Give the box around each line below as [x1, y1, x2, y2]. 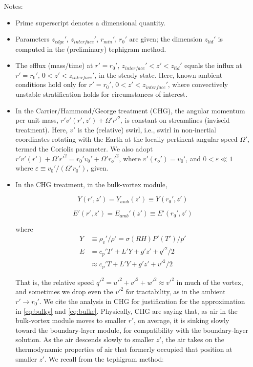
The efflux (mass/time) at [15, 60, 93, 70]
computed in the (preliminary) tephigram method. [15, 43, 166, 54]
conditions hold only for [15, 79, 87, 89]
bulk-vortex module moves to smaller [15, 315, 126, 325]
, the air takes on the [161, 334, 225, 345]
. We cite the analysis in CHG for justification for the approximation [39, 296, 245, 306]
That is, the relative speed [15, 277, 94, 287]
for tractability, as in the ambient [126, 286, 226, 297]
